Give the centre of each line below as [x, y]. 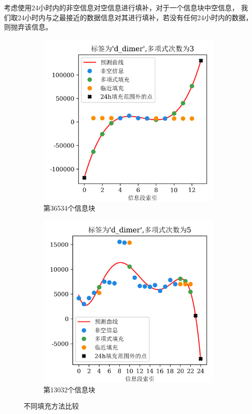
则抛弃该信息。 [28, 27]
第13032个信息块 [69, 389]
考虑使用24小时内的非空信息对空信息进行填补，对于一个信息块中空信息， [121, 7]
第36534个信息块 [69, 208]
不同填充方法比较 [51, 406]
